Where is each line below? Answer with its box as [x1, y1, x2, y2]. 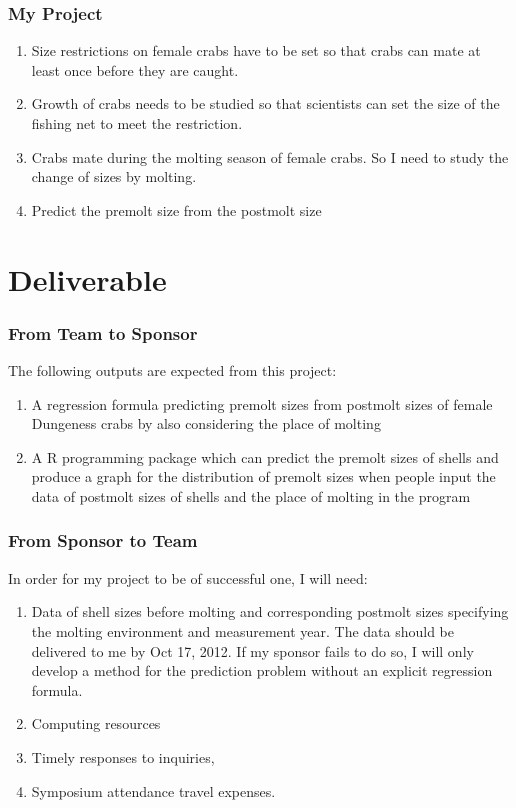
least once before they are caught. [31, 59, 239, 80]
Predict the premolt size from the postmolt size [31, 199, 322, 220]
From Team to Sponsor [8, 320, 198, 345]
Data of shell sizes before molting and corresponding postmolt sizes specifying [31, 601, 509, 622]
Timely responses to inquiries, [31, 746, 215, 767]
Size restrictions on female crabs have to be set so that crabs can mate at [31, 40, 481, 61]
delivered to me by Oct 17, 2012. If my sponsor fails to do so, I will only [31, 640, 474, 661]
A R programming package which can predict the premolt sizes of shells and [31, 446, 499, 467]
